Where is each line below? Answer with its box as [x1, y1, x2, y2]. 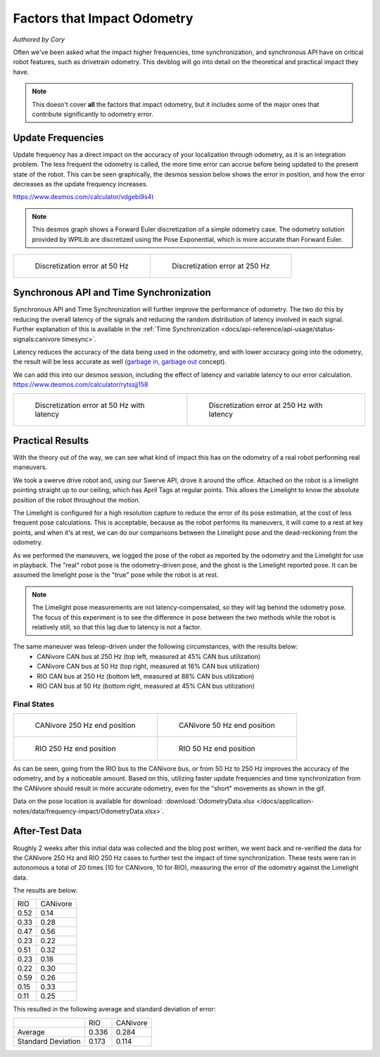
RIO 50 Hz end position [178, 744, 256, 754]
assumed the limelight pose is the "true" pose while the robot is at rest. [13, 570, 219, 579]
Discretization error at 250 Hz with [208, 400, 323, 410]
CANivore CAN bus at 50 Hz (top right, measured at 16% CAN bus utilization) [37, 662, 260, 671]
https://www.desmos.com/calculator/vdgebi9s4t [13, 193, 154, 201]
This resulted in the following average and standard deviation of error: [13, 1005, 216, 1013]
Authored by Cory [13, 35, 65, 44]
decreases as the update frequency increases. [13, 179, 148, 188]
